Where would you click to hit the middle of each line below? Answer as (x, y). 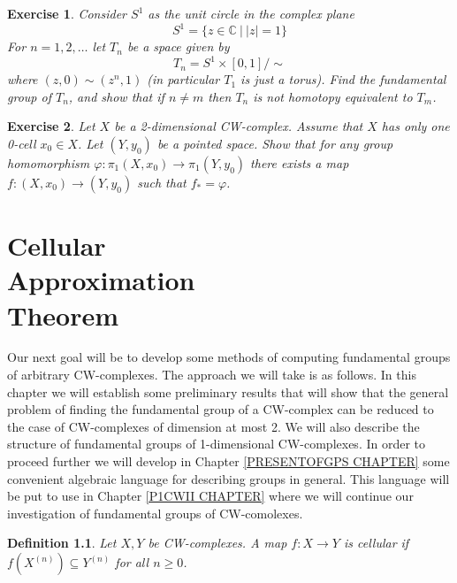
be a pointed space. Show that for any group (275, 143)
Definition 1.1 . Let (62, 543)
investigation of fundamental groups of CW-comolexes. (155, 513)
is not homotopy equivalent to (333, 96)
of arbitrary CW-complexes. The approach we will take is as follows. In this (212, 375)
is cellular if (376, 543)
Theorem (63, 315)
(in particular (183, 79)
